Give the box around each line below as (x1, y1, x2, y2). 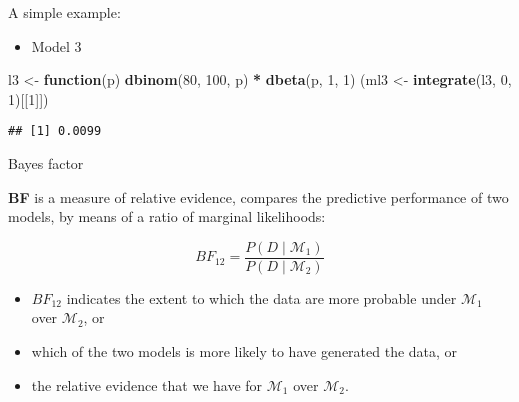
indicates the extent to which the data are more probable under (66, 287, 457, 308)
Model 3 (31, 35, 82, 56)
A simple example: (8, 2, 121, 22)
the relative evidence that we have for (31, 374, 263, 395)
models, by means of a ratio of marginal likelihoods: (8, 206, 326, 227)
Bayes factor (8, 153, 84, 174)
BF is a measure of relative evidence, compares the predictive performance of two (8, 186, 509, 207)
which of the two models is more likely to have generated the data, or (31, 341, 458, 362)
